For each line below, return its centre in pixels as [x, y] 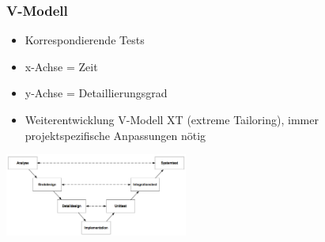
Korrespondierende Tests [85, 40]
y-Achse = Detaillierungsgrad [96, 93]
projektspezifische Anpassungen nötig [115, 135]
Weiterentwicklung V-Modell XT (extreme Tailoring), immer [172, 119]
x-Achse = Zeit [61, 66]
